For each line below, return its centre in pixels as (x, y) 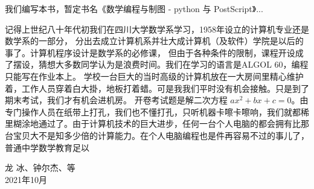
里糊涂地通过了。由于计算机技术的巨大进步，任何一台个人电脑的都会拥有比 (153, 123)
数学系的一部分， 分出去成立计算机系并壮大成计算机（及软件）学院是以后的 (154, 41)
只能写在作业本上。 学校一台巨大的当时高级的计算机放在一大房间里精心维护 (154, 76)
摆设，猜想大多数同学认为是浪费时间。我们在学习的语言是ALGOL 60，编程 (161, 64)
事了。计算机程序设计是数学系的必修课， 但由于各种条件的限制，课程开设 (150, 52)
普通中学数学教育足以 (47, 147)
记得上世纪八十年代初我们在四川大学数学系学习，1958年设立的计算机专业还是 (157, 29)
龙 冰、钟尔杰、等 (40, 168)
